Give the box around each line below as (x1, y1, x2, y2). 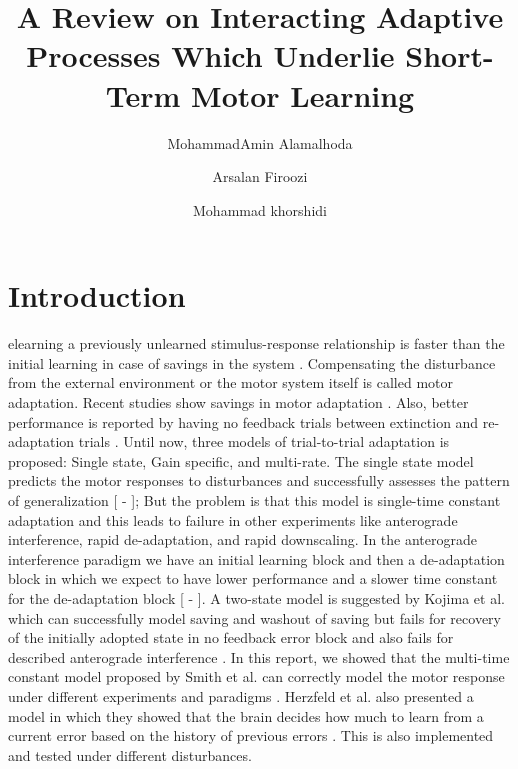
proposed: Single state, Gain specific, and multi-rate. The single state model (8, 450, 474, 471)
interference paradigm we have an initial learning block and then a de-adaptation (8, 548, 505, 569)
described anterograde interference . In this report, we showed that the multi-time (8, 646, 510, 667)
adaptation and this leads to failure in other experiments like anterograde (8, 509, 458, 530)
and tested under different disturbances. (8, 744, 252, 765)
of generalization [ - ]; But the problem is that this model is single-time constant (8, 489, 501, 510)
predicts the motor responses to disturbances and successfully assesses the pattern (8, 470, 510, 491)
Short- (405, 35, 494, 76)
